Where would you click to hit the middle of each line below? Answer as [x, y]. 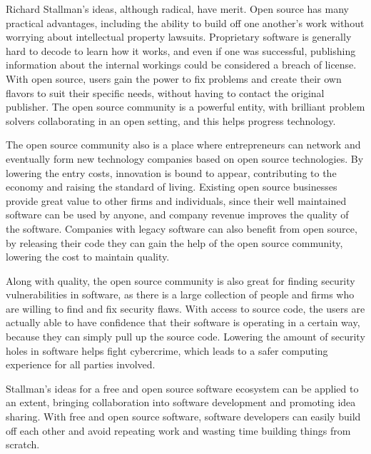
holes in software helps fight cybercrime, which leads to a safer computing [167, 350]
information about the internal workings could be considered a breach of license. [181, 65]
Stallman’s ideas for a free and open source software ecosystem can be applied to [182, 388]
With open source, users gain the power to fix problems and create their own [174, 78]
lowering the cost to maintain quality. [88, 257]
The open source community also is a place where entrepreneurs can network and [183, 145]
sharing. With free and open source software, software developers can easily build [183, 417]
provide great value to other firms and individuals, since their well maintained [176, 200]
